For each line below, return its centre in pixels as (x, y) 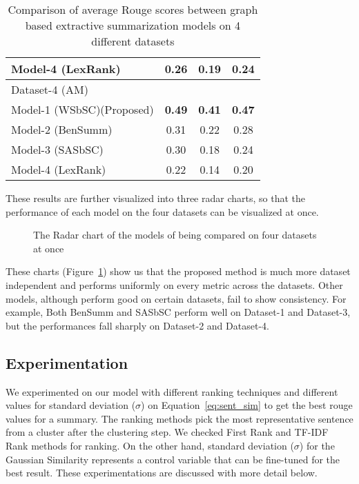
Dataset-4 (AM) (50, 89)
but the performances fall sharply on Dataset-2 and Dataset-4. (137, 325)
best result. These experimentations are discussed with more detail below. (162, 473)
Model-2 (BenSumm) (62, 129)
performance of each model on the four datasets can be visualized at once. (162, 211)
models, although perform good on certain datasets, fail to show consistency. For (176, 298)
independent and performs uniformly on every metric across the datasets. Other (174, 284)
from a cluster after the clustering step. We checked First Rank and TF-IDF (167, 432)
